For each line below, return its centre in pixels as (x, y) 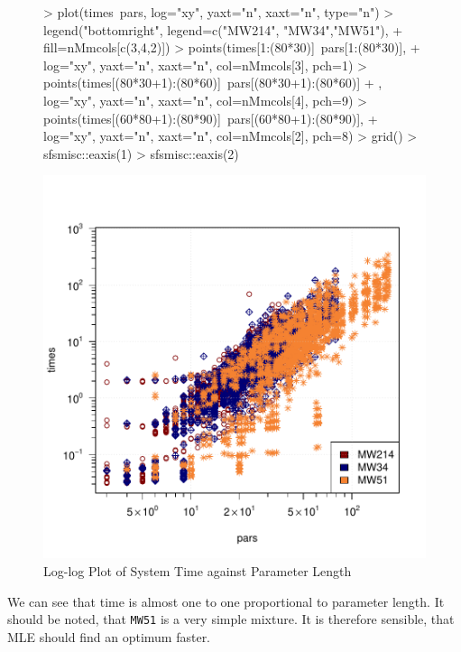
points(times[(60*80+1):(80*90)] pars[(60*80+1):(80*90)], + (211, 118)
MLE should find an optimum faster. (109, 636)
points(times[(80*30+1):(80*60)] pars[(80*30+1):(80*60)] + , (213, 83)
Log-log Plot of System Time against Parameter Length (198, 570)
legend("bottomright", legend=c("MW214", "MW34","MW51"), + (223, 29)
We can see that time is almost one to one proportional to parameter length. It (226, 601)
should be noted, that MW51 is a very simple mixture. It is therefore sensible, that (231, 619)
